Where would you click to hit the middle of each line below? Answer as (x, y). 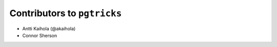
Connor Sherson (40, 35)
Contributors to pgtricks (66, 13)
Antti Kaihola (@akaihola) (49, 28)
